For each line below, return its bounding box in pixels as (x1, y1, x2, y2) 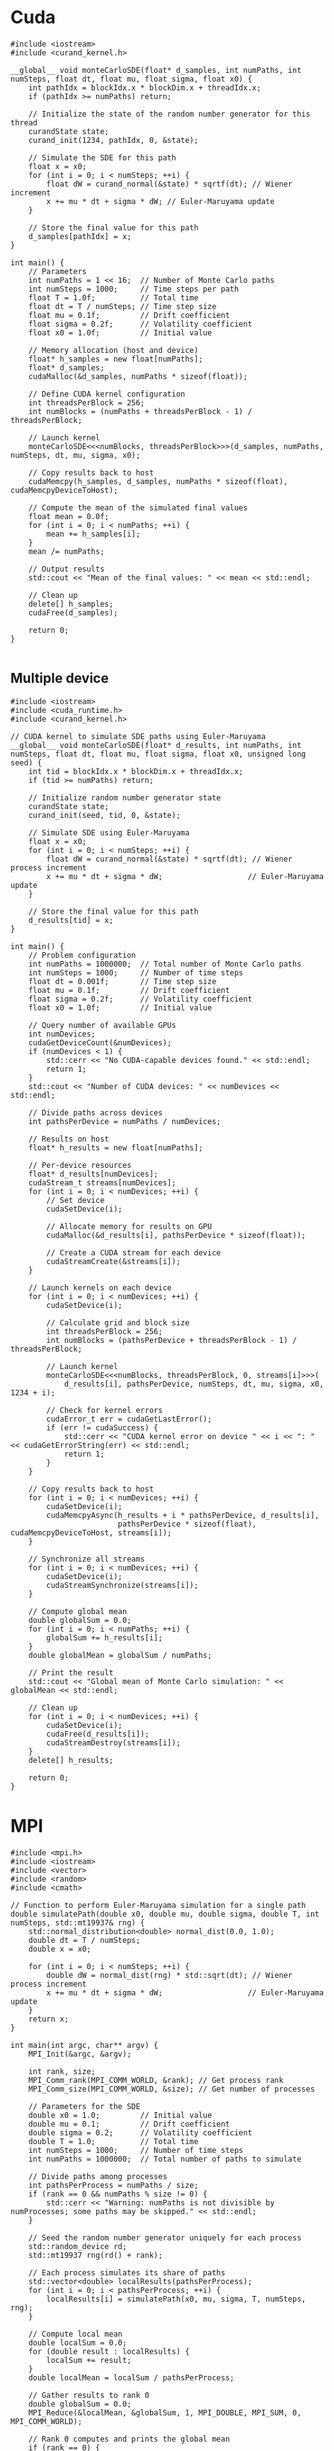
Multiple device (10, 670, 109, 687)
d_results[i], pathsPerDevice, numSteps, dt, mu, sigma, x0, (63, 1379, 325, 1389)
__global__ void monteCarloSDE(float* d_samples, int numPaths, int (10, 65, 302, 75)
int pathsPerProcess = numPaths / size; (28, 2180, 199, 2190)
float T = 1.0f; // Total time (28, 292, 199, 303)
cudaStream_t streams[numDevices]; (28, 1177, 177, 1188)
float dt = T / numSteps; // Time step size (28, 301, 217, 311)
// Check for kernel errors (46, 1405, 163, 1415)
